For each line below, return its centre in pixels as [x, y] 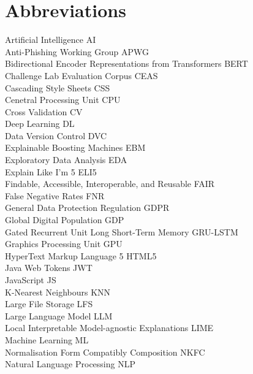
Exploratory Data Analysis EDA [66, 160]
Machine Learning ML [47, 339]
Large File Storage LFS [49, 304]
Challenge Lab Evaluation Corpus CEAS [81, 75]
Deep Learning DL [40, 124]
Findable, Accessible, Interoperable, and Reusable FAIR [110, 184]
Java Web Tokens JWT [49, 268]
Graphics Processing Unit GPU [64, 244]
